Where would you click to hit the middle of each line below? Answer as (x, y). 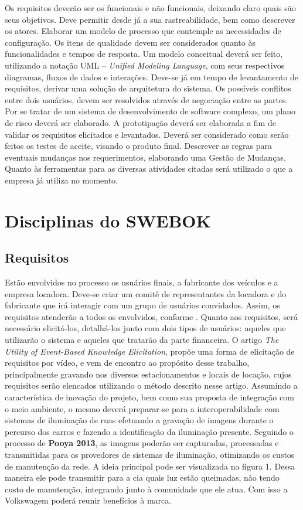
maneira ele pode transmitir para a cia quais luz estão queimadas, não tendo (142, 477)
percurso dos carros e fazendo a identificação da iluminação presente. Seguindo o (149, 431)
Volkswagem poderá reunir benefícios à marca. (88, 500)
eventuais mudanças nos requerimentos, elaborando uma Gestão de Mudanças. (145, 157)
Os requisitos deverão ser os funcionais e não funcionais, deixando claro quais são (150, 8)
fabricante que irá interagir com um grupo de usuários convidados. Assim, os (142, 305)
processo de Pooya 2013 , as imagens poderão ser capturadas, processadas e (142, 443)
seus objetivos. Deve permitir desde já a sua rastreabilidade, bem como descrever (150, 19)
